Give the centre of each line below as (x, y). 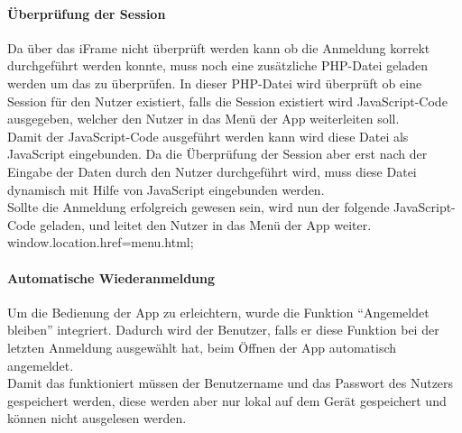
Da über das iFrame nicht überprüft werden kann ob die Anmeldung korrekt (219, 47)
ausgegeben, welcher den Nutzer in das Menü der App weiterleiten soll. (203, 119)
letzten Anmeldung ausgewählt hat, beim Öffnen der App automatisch (202, 347)
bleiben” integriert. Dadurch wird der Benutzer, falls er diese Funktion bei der (223, 330)
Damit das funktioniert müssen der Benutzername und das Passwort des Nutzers (231, 383)
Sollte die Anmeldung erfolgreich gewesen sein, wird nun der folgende (199, 207)
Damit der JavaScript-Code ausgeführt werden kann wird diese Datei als (208, 136)
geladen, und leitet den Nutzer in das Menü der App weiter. (206, 224)
